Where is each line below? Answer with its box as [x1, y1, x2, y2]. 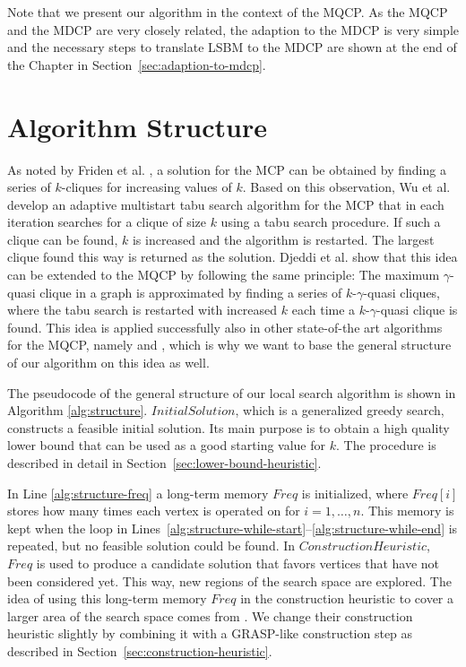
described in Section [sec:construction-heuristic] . [7, 641, 272, 660]
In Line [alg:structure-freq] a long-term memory [7, 483, 269, 502]
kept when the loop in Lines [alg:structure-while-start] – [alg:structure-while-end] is [7, 518, 458, 537]
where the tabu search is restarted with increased [7, 300, 278, 319]
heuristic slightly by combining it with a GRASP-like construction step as [7, 624, 413, 643]
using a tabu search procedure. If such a [220, 212, 441, 231]
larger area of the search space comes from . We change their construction [7, 606, 413, 625]
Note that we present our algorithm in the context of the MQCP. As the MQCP [7, 3, 448, 21]
